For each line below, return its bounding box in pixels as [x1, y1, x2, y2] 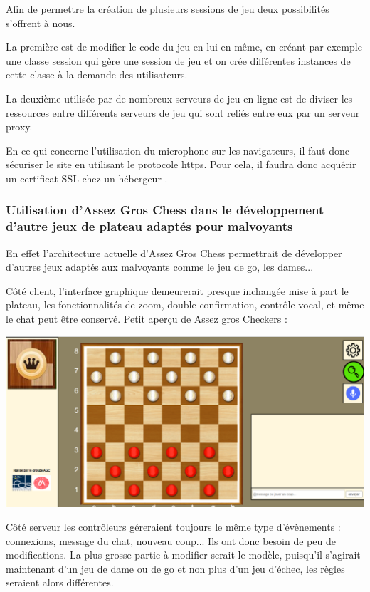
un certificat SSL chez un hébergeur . [6, 170, 168, 185]
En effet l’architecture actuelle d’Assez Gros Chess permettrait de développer [6, 245, 342, 260]
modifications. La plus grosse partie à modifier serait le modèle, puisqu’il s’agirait [6, 547, 361, 562]
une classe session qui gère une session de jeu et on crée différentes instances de [6, 53, 351, 68]
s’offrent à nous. [6, 15, 75, 30]
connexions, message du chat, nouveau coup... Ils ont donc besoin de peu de [6, 533, 336, 548]
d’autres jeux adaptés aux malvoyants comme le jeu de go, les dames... [6, 259, 314, 274]
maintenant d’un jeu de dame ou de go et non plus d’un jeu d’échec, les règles [6, 561, 345, 576]
